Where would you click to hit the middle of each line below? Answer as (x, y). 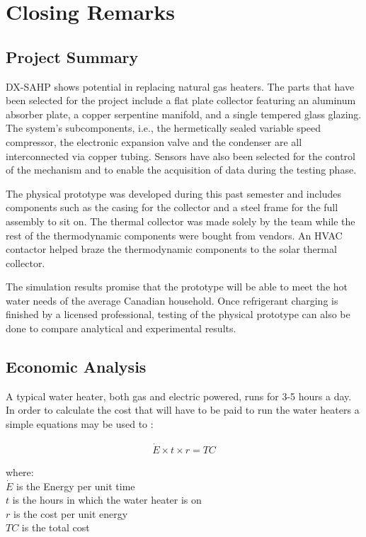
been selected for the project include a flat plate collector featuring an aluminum (181, 100)
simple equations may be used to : (80, 424)
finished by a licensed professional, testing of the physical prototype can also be (178, 314)
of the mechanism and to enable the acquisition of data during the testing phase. (181, 170)
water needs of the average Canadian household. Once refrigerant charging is (172, 300)
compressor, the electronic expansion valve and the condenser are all (154, 141)
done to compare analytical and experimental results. (121, 328)
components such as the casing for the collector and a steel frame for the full (172, 207)
